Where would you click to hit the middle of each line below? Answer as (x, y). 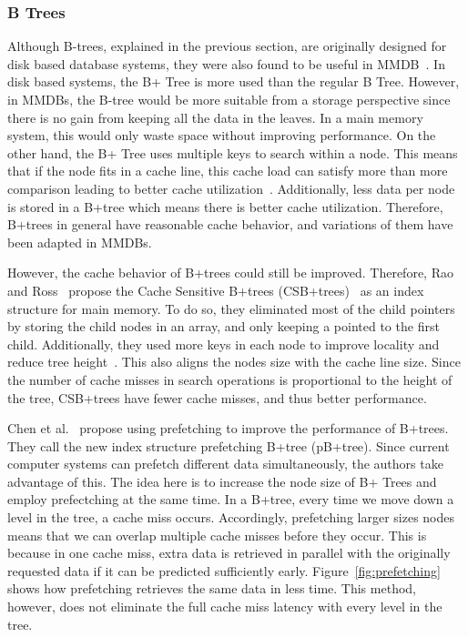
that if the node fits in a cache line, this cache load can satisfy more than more (228, 171)
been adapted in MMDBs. (80, 242)
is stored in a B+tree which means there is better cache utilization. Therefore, (225, 206)
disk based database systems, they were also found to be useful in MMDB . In (226, 63)
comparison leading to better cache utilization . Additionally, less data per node (231, 188)
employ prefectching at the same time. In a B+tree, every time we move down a (231, 499)
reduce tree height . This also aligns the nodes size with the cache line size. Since (234, 362)
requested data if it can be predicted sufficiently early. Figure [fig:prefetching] (224, 570)
